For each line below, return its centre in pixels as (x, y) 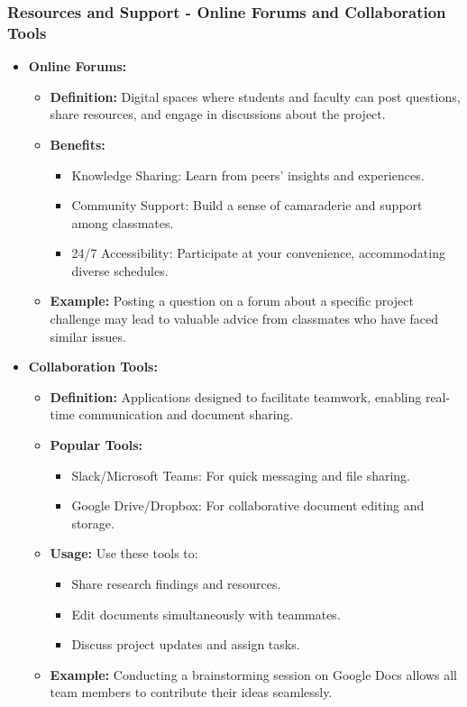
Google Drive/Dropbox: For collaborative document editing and (248, 505)
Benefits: (78, 144)
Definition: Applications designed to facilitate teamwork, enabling (236, 396)
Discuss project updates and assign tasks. (186, 644)
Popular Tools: (96, 445)
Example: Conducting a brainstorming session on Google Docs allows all (253, 674)
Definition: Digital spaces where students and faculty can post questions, (255, 96)
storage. (93, 523)
